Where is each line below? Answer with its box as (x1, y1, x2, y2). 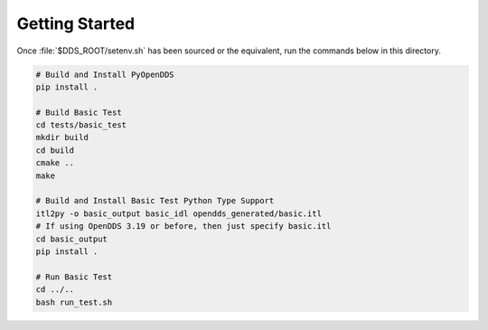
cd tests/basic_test (35, 120, 127, 130)
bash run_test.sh (35, 297, 113, 307)
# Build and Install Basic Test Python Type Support (35, 195, 275, 206)
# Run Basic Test (35, 271, 113, 282)
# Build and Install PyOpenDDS (35, 69, 175, 80)
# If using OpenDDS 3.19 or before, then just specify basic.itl (35, 222, 332, 231)
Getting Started (16, 14, 136, 33)
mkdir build (35, 132, 89, 143)
